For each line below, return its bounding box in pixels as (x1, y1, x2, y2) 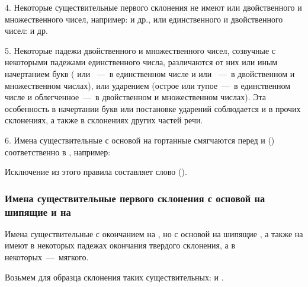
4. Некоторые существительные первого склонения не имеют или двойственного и (5, 1, 302, 13)
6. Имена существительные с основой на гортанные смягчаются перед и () (5, 133, 275, 146)
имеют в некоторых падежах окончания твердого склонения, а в (5, 239, 236, 251)
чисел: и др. (5, 24, 48, 37)
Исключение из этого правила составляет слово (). (5, 165, 187, 178)
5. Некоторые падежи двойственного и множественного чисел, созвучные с (5, 44, 276, 56)
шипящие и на (5, 204, 71, 219)
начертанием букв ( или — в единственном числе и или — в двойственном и (5, 67, 295, 79)
